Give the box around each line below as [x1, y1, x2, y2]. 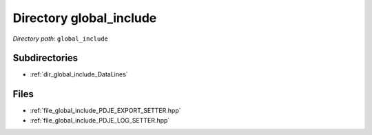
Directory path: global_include [12, 34, 108, 43]
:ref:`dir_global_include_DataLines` [30, 70, 128, 79]
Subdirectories [12, 52, 79, 64]
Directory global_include [12, 10, 157, 25]
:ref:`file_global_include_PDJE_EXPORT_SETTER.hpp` [30, 107, 182, 115]
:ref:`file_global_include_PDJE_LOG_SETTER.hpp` [30, 116, 170, 124]
